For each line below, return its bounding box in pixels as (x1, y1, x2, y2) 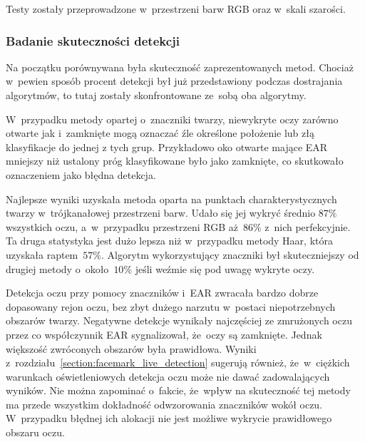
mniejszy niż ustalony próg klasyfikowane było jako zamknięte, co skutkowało (6, 153, 344, 168)
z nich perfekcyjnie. (264, 219, 351, 234)
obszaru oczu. (6, 425, 65, 440)
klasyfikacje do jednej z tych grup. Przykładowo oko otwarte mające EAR (6, 139, 328, 154)
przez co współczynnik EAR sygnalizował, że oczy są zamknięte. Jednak (6, 327, 322, 341)
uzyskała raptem (6, 247, 78, 262)
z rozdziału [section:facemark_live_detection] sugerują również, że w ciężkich (6, 355, 350, 370)
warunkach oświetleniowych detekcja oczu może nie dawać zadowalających (6, 369, 330, 384)
